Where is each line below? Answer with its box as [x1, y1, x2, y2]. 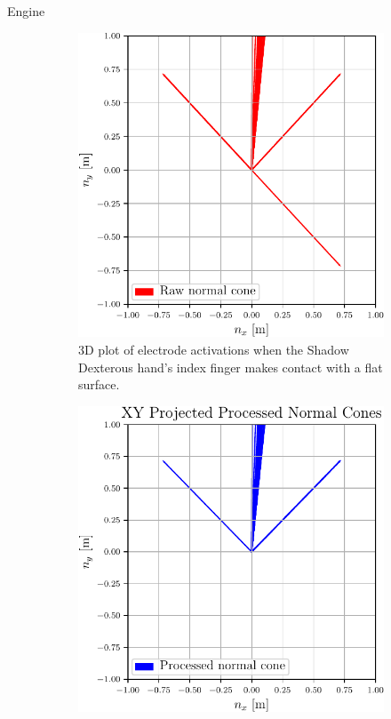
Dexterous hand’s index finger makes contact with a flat [78, 357, 383, 376]
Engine [7, 2, 45, 20]
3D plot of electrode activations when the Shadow [78, 340, 349, 359]
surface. [78, 375, 120, 394]
